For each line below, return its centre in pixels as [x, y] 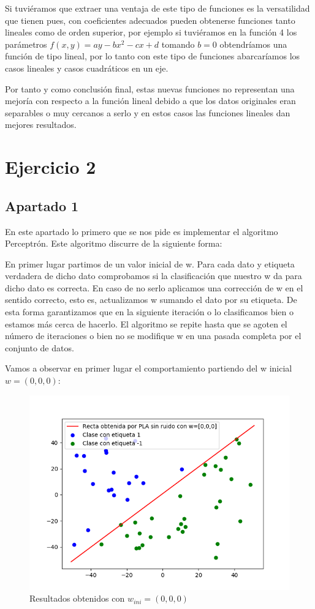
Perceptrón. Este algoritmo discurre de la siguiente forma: [114, 243]
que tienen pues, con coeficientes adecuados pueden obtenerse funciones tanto [150, 20]
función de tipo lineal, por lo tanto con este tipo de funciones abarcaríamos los [153, 56]
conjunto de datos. [40, 347]
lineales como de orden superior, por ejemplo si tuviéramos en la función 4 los [151, 32]
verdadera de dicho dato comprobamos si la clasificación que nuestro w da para [154, 276]
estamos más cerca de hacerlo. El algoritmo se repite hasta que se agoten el [146, 323]
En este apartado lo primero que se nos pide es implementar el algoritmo [142, 231]
